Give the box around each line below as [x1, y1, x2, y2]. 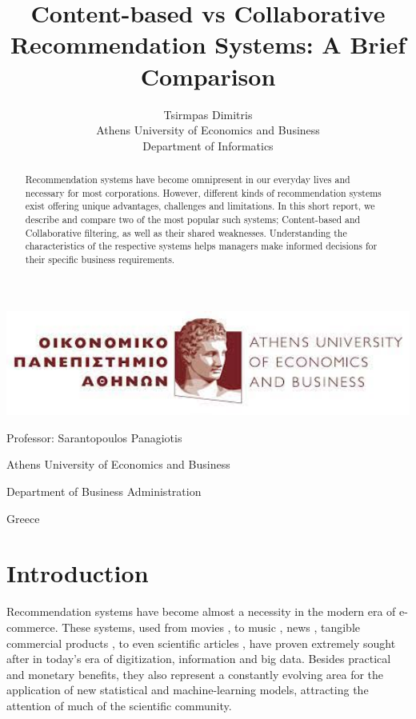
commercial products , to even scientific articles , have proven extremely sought [6, 634, 396, 651]
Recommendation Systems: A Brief [10, 28, 406, 61]
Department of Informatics [142, 137, 274, 154]
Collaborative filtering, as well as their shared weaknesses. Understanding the [25, 226, 347, 239]
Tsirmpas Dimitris [163, 106, 253, 122]
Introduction [6, 557, 149, 589]
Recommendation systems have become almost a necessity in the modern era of [6, 603, 396, 620]
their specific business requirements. [25, 253, 175, 266]
